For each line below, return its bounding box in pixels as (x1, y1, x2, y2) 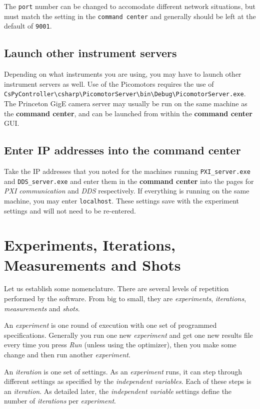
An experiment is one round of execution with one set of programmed (4, 320, 217, 330)
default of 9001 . (4, 21, 52, 31)
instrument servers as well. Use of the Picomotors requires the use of (4, 78, 214, 89)
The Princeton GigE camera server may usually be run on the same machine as (4, 98, 247, 109)
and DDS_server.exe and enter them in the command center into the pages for (4, 175, 254, 186)
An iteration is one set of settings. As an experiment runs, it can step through (4, 366, 242, 376)
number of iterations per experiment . (4, 395, 116, 406)
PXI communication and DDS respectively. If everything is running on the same (4, 185, 249, 196)
